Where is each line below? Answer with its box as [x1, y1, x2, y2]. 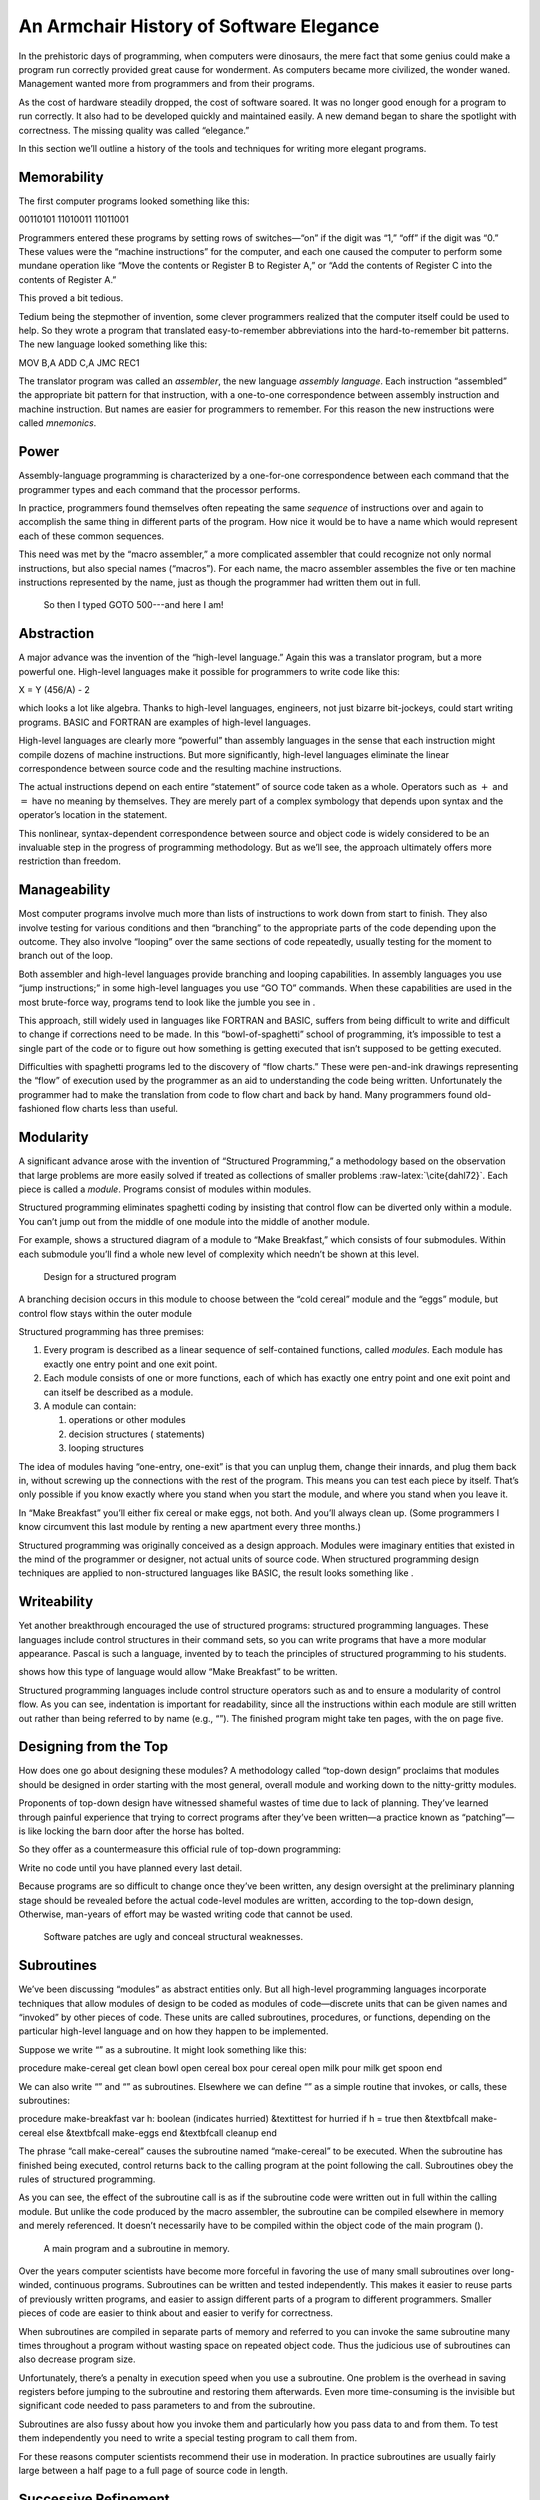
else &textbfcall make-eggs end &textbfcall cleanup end [46, 2126, 277, 2139]
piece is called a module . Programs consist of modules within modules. [18, 1183, 312, 1195]
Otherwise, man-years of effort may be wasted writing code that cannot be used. [18, 1908, 354, 1920]
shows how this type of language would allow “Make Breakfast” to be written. [18, 1666, 339, 1678]
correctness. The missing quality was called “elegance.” [18, 124, 250, 136]
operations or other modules [68, 1414, 186, 1426]
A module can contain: [43, 1400, 137, 1412]
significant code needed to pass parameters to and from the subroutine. [18, 2400, 316, 2412]
